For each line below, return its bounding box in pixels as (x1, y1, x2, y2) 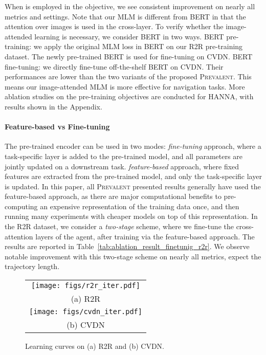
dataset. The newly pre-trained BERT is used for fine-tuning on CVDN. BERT (5, 51, 253, 61)
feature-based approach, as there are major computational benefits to (5, 191, 221, 202)
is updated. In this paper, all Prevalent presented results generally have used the (5, 181, 261, 191)
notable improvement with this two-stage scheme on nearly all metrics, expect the (5, 251, 261, 261)
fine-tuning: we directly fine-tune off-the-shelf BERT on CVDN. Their (5, 61, 224, 72)
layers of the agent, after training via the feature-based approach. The (35, 231, 255, 241)
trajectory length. (5, 261, 60, 272)
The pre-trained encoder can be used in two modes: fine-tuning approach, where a (5, 141, 261, 151)
